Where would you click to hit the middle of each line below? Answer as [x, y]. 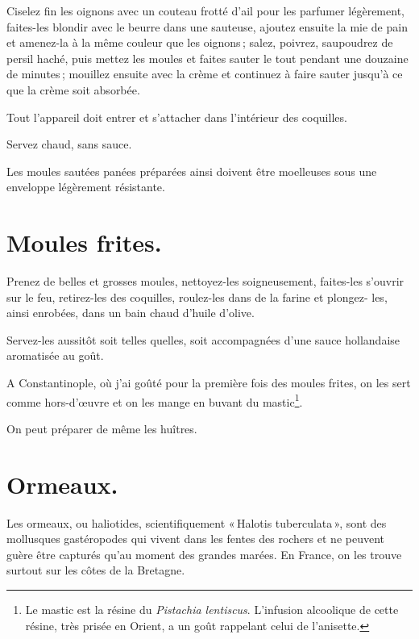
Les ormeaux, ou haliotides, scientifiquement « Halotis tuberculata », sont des [197, 522]
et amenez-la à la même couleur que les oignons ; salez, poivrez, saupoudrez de [200, 42]
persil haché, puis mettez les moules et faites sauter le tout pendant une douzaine [207, 58]
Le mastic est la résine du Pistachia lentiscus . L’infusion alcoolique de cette [212, 609]
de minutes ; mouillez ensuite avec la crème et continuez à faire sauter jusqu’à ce [205, 74]
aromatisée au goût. [55, 355]
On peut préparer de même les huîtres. [102, 428]
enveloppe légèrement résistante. [86, 187]
